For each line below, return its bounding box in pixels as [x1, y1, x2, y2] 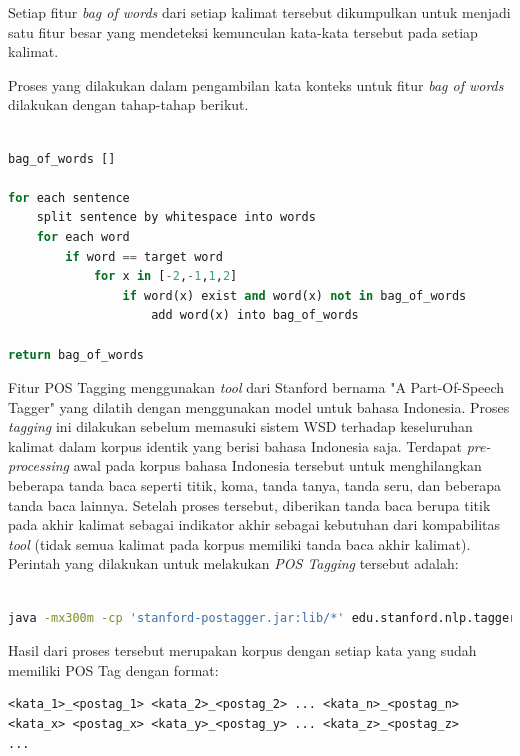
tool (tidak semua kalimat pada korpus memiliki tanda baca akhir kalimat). [8, 533, 471, 554]
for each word [36, 229, 130, 244]
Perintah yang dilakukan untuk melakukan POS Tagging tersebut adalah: [8, 553, 459, 574]
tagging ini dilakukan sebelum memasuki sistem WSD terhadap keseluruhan [8, 416, 473, 437]
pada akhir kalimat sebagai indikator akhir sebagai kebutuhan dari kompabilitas [8, 514, 501, 535]
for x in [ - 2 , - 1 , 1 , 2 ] [93, 269, 238, 284]
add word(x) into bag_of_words [151, 308, 359, 323]
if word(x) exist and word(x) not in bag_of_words [122, 288, 467, 303]
